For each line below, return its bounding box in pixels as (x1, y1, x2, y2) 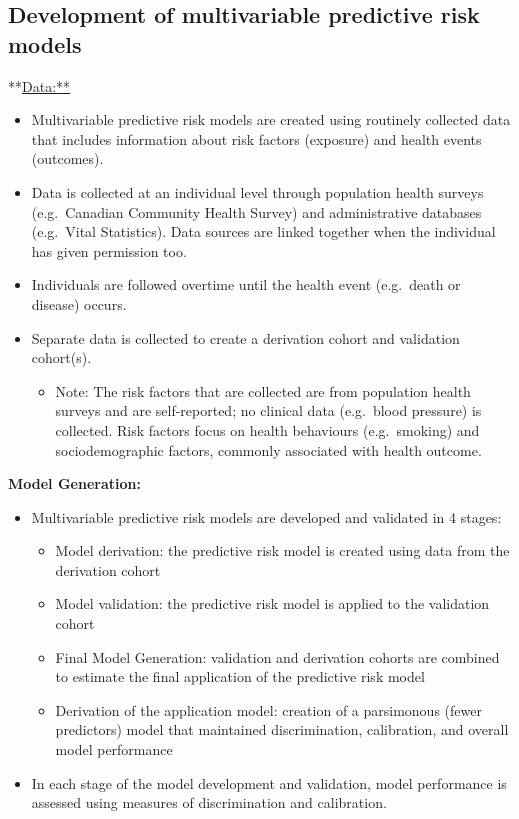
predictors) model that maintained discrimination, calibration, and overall (55, 719, 509, 740)
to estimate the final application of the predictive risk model (55, 666, 425, 687)
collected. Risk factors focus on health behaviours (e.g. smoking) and (55, 419, 480, 440)
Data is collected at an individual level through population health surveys (31, 181, 484, 202)
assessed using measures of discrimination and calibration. (31, 792, 387, 813)
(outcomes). (31, 148, 104, 169)
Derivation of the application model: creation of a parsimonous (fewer (55, 699, 482, 720)
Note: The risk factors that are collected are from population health (55, 380, 471, 401)
